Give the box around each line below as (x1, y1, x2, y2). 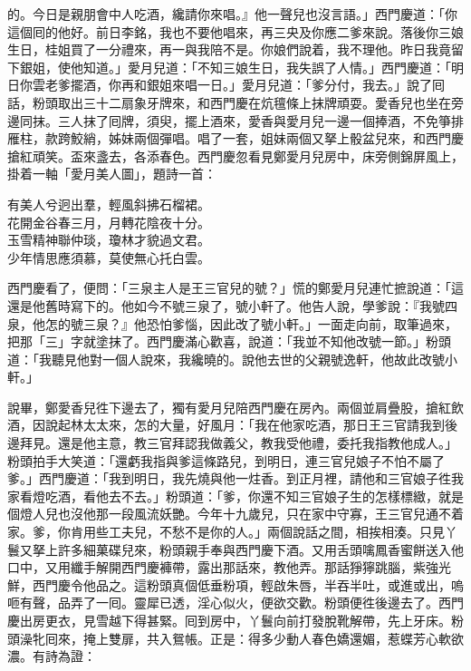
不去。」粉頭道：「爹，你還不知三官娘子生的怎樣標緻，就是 (120, 486, 464, 505)
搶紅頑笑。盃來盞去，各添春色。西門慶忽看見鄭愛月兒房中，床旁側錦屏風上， (7, 146, 464, 165)
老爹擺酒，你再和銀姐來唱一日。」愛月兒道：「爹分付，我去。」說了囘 (44, 75, 445, 94)
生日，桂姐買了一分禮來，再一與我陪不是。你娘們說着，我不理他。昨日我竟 (7, 40, 451, 59)
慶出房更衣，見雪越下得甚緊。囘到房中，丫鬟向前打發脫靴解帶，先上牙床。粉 (7, 611, 464, 629)
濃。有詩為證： (7, 647, 96, 666)
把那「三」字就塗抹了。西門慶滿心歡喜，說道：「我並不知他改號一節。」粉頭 (7, 332, 451, 351)
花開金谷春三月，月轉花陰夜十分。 (7, 212, 210, 231)
